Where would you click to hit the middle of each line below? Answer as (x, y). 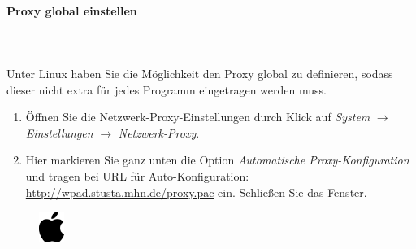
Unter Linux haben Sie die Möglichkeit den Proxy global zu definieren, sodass (200, 73)
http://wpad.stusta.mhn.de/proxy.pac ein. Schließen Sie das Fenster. (196, 192)
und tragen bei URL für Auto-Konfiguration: (137, 175)
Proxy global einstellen (72, 10)
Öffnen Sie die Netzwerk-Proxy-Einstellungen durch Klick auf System (198, 117)
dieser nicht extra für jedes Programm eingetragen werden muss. (167, 89)
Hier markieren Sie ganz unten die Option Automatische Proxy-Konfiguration (217, 160)
